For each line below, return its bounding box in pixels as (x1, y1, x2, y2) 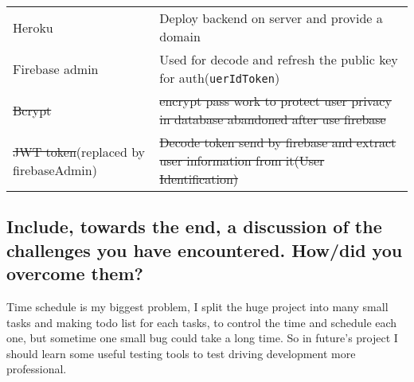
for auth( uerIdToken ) (159, 68, 280, 87)
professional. (6, 361, 67, 377)
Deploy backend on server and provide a (159, 9, 383, 27)
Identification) (159, 170, 239, 188)
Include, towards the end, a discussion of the (6, 214, 382, 239)
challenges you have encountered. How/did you (6, 237, 403, 262)
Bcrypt (13, 100, 52, 119)
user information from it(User (159, 151, 325, 170)
